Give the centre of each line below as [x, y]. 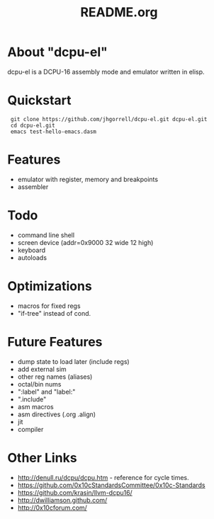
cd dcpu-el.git [33, 125]
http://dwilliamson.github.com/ [62, 500]
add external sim [42, 369]
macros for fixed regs [49, 306]
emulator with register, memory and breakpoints [88, 179]
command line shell [46, 235]
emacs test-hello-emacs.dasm [53, 132]
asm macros [36, 406]
